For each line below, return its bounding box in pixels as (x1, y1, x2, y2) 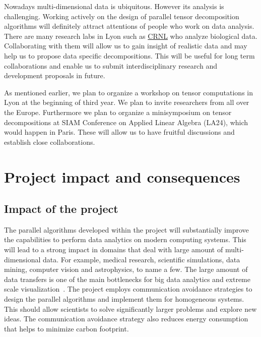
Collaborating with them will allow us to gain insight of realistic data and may (4, 40, 247, 51)
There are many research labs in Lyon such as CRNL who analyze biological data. (4, 30, 257, 41)
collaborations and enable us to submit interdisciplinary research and (4, 60, 217, 71)
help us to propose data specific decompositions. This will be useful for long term (4, 50, 255, 61)
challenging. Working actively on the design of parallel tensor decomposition (4, 11, 239, 21)
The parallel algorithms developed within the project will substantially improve (4, 224, 249, 235)
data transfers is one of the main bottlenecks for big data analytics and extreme (4, 273, 250, 284)
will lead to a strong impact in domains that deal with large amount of (4, 244, 223, 255)
